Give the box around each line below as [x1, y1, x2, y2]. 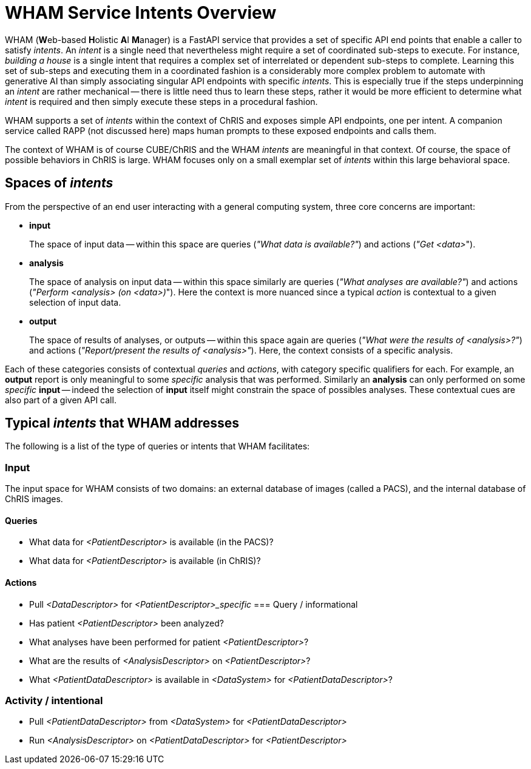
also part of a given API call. [5, 394, 117, 405]
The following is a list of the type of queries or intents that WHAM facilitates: [5, 441, 310, 452]
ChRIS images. [5, 494, 63, 505]
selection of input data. [29, 297, 121, 307]
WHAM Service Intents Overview [5, 2, 277, 23]
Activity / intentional [5, 694, 103, 707]
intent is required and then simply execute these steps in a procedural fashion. [5, 96, 318, 107]
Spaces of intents [5, 175, 113, 191]
